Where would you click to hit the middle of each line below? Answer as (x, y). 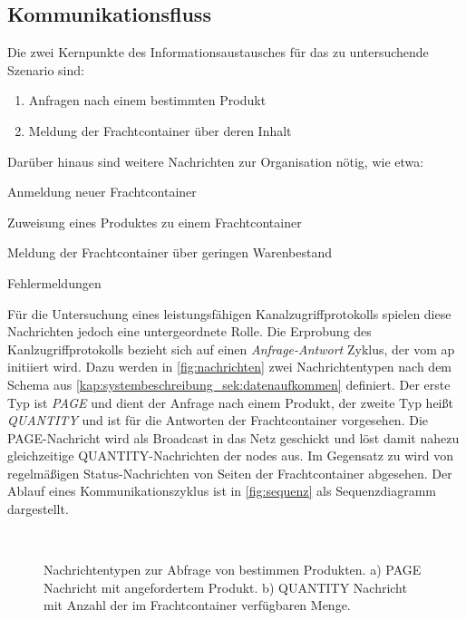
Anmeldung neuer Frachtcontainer (102, 192)
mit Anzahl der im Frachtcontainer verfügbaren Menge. (197, 605)
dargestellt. (38, 509)
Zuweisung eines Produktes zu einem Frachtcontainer (155, 222)
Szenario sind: (46, 69)
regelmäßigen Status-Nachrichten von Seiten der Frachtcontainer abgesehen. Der (230, 473)
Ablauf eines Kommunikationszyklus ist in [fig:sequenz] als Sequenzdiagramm (222, 491)
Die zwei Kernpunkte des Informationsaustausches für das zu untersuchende (218, 52)
